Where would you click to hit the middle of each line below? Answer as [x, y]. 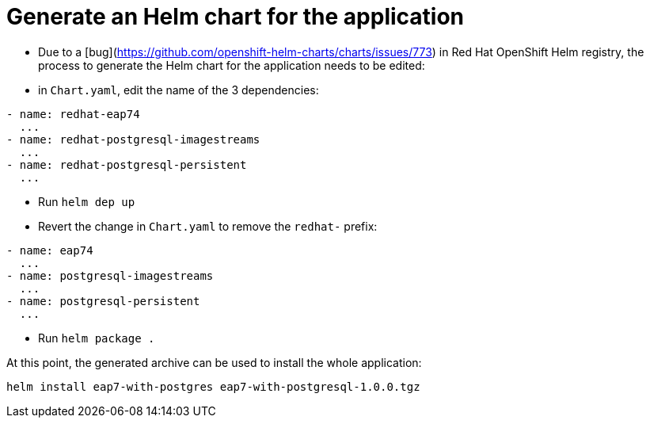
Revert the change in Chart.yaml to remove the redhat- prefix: [208, 226]
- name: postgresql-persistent [103, 301]
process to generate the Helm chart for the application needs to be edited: [232, 65]
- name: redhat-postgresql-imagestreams [133, 139]
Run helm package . [97, 338]
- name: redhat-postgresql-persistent [127, 164]
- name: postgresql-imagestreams [110, 275]
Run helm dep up [87, 201]
